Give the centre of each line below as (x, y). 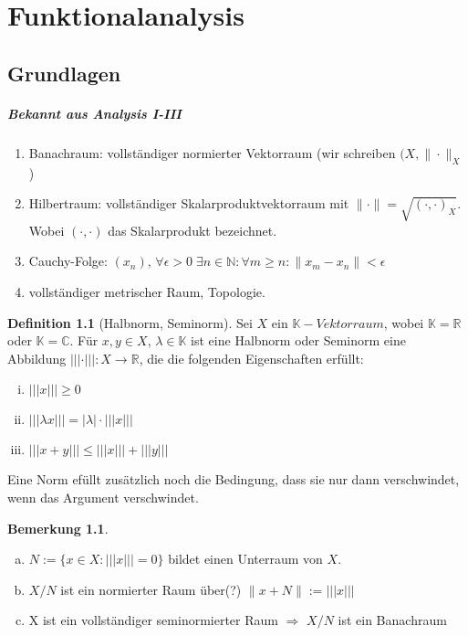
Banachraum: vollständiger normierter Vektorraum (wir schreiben (212, 152)
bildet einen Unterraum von (245, 559)
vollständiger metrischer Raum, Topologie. (147, 292)
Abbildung (37, 358)
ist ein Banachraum (392, 620)
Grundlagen (64, 73)
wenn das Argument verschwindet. (103, 498)
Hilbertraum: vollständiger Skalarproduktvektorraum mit (189, 203)
